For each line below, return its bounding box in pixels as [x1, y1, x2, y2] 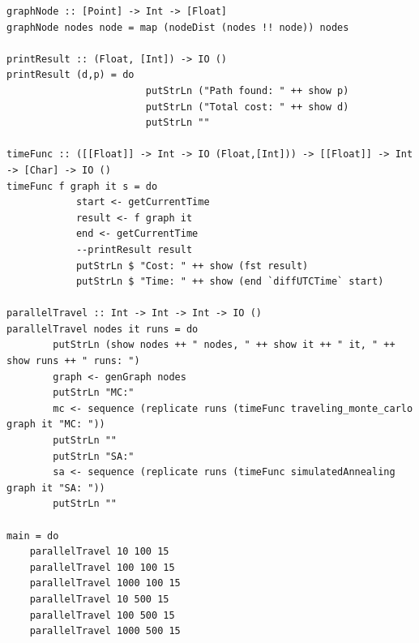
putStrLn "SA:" [53, 450, 135, 462]
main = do [6, 529, 59, 542]
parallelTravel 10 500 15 [29, 593, 169, 605]
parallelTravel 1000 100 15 [29, 577, 181, 589]
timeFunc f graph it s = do [6, 180, 158, 192]
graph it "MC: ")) [6, 418, 105, 431]
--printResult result [75, 243, 193, 255]
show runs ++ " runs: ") [6, 355, 140, 367]
